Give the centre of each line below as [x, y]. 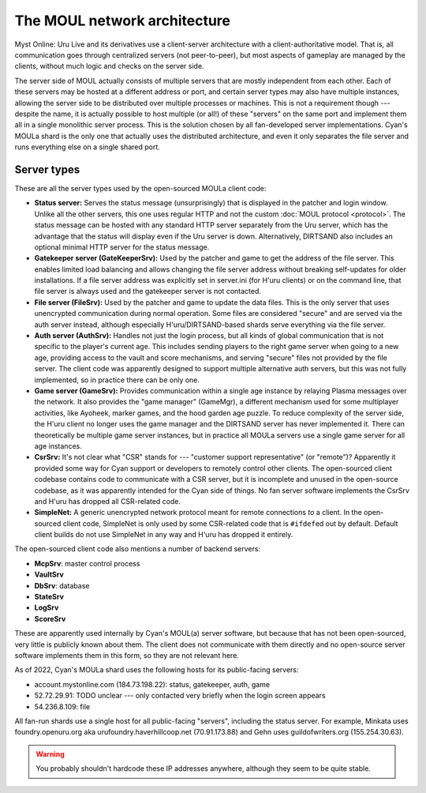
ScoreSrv [50, 618]
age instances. [58, 445]
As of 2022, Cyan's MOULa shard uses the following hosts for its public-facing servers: [157, 670]
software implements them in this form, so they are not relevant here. [127, 655]
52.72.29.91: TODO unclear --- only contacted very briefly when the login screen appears [180, 696]
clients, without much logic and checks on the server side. [109, 66]
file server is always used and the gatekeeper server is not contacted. [148, 291]
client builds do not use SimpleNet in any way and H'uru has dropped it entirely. [164, 535]
